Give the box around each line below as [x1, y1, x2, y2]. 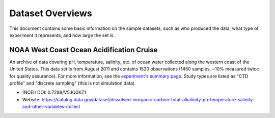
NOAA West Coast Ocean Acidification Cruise [9, 46, 158, 54]
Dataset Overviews [9, 8, 92, 19]
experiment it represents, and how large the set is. [9, 32, 115, 38]
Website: [22, 96, 41, 102]
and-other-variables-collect [22, 104, 80, 110]
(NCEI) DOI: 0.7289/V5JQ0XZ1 [22, 89, 86, 96]
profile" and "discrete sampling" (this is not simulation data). [9, 80, 136, 86]
